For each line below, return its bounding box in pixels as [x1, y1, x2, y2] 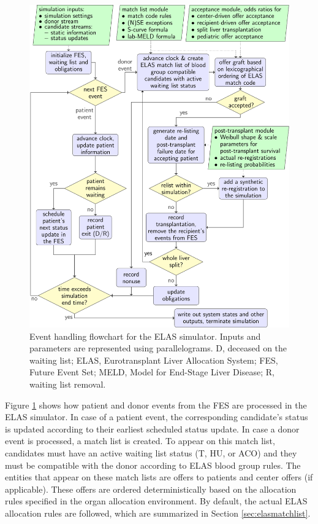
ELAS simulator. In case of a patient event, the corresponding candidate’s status [5, 410, 308, 423]
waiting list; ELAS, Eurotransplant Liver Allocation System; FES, [29, 353, 278, 366]
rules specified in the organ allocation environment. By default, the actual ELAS [5, 495, 308, 507]
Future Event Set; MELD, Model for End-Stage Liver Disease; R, [29, 366, 274, 378]
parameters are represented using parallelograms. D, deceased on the [29, 342, 287, 354]
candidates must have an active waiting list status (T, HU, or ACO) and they [5, 446, 297, 459]
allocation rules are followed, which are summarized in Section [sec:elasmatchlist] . [5, 506, 311, 519]
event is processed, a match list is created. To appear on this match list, [5, 434, 275, 447]
